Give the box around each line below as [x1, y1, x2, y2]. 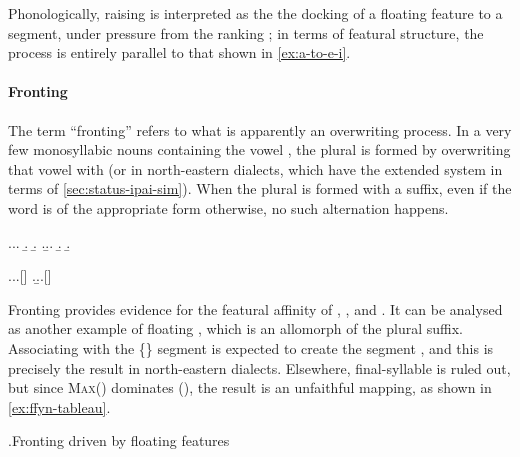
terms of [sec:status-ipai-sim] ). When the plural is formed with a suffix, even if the [8, 178, 512, 199]
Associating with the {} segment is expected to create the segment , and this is [8, 337, 494, 358]
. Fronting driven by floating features [8, 430, 230, 451]
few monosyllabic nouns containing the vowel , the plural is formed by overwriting [8, 139, 511, 160]
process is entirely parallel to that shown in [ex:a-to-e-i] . [8, 42, 351, 63]
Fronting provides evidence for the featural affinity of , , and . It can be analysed [8, 298, 503, 319]
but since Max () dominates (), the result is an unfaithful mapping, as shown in [8, 377, 492, 398]
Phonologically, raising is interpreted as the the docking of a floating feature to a [8, 3, 503, 23]
